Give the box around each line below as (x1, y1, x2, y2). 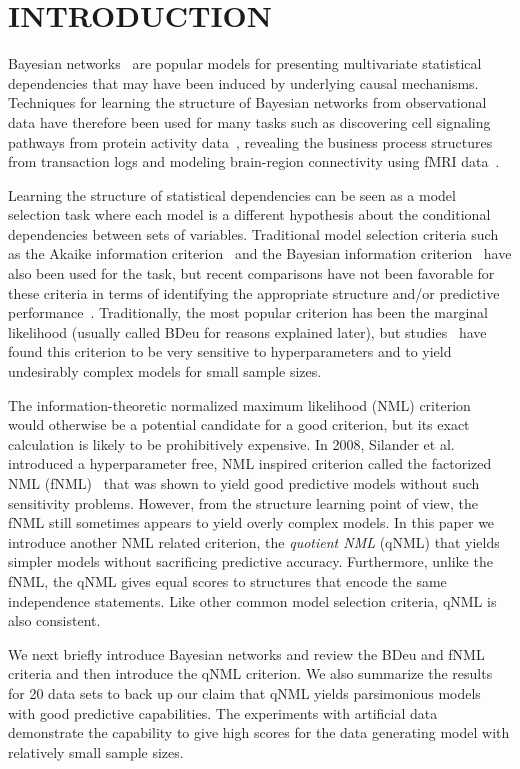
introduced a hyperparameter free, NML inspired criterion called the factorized (8, 453, 492, 474)
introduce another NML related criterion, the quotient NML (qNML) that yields (8, 531, 500, 552)
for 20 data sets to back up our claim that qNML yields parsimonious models (8, 682, 481, 703)
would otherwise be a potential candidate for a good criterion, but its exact (8, 414, 470, 435)
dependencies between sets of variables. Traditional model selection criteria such (8, 223, 499, 244)
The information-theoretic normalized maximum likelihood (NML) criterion (8, 394, 471, 415)
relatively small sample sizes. (8, 741, 184, 762)
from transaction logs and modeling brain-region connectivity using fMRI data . (8, 151, 500, 172)
